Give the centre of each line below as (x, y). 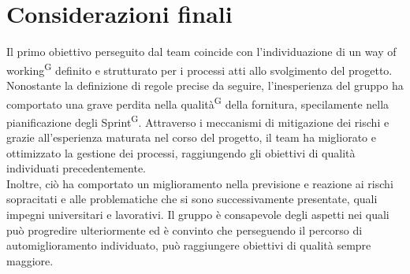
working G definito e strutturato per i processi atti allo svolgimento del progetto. (199, 68)
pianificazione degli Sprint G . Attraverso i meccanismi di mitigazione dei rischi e (198, 120)
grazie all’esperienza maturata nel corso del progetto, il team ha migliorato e (191, 137)
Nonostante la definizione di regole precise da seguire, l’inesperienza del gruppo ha (205, 85)
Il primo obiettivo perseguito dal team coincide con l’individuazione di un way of (201, 52)
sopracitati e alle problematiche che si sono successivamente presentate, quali (192, 199)
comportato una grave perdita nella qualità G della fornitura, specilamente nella (198, 102)
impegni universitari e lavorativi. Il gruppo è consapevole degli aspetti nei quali (198, 215)
